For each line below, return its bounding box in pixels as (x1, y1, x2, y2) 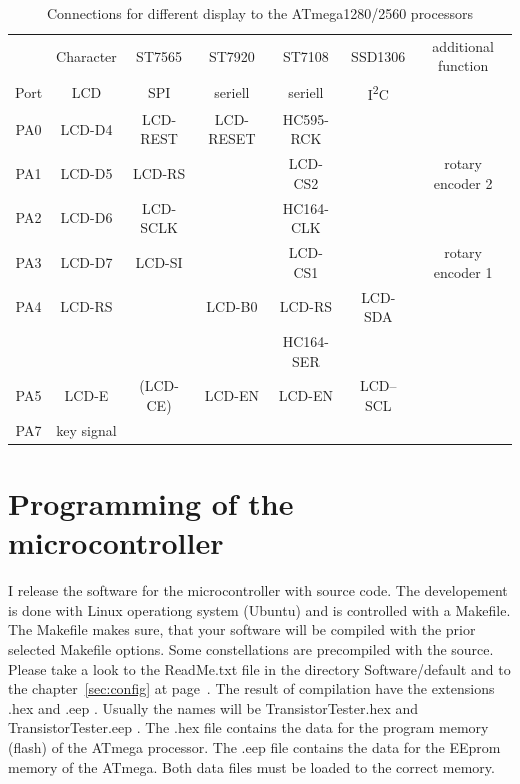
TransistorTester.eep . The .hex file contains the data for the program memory (8, 717, 489, 738)
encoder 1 (433, 261, 493, 282)
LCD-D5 (60, 163, 113, 184)
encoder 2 (433, 172, 493, 193)
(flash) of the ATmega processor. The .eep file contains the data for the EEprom (8, 737, 501, 757)
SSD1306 (351, 45, 406, 66)
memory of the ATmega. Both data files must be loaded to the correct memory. (8, 756, 495, 777)
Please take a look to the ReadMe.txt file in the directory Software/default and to (8, 658, 511, 679)
